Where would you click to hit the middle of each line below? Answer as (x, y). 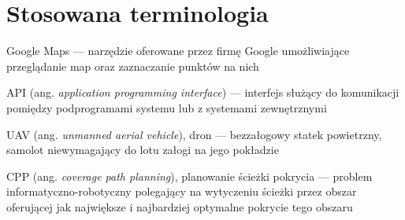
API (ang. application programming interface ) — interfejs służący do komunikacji (203, 92)
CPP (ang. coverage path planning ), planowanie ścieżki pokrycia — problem (189, 176)
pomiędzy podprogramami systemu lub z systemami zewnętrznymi (167, 107)
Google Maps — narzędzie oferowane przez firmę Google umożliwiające (178, 51)
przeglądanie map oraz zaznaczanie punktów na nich (133, 66)
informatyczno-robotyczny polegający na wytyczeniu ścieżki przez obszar (182, 191)
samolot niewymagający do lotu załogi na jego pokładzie (143, 150)
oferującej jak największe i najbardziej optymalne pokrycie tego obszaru (180, 206)
